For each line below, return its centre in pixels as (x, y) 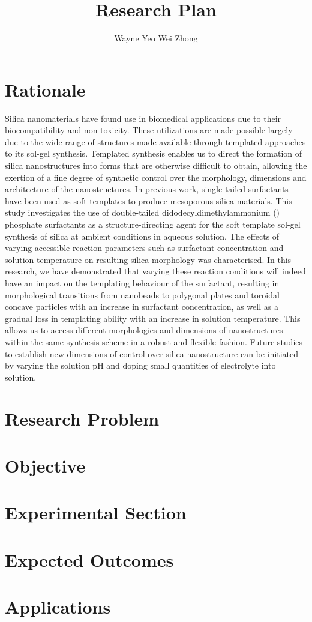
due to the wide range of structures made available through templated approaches (155, 141)
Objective (45, 465)
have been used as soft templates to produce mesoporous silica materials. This (148, 200)
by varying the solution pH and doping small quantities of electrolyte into (140, 365)
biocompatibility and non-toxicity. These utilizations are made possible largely (149, 130)
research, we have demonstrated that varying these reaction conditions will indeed (155, 271)
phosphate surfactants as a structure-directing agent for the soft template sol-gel (153, 224)
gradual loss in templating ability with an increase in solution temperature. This (153, 318)
